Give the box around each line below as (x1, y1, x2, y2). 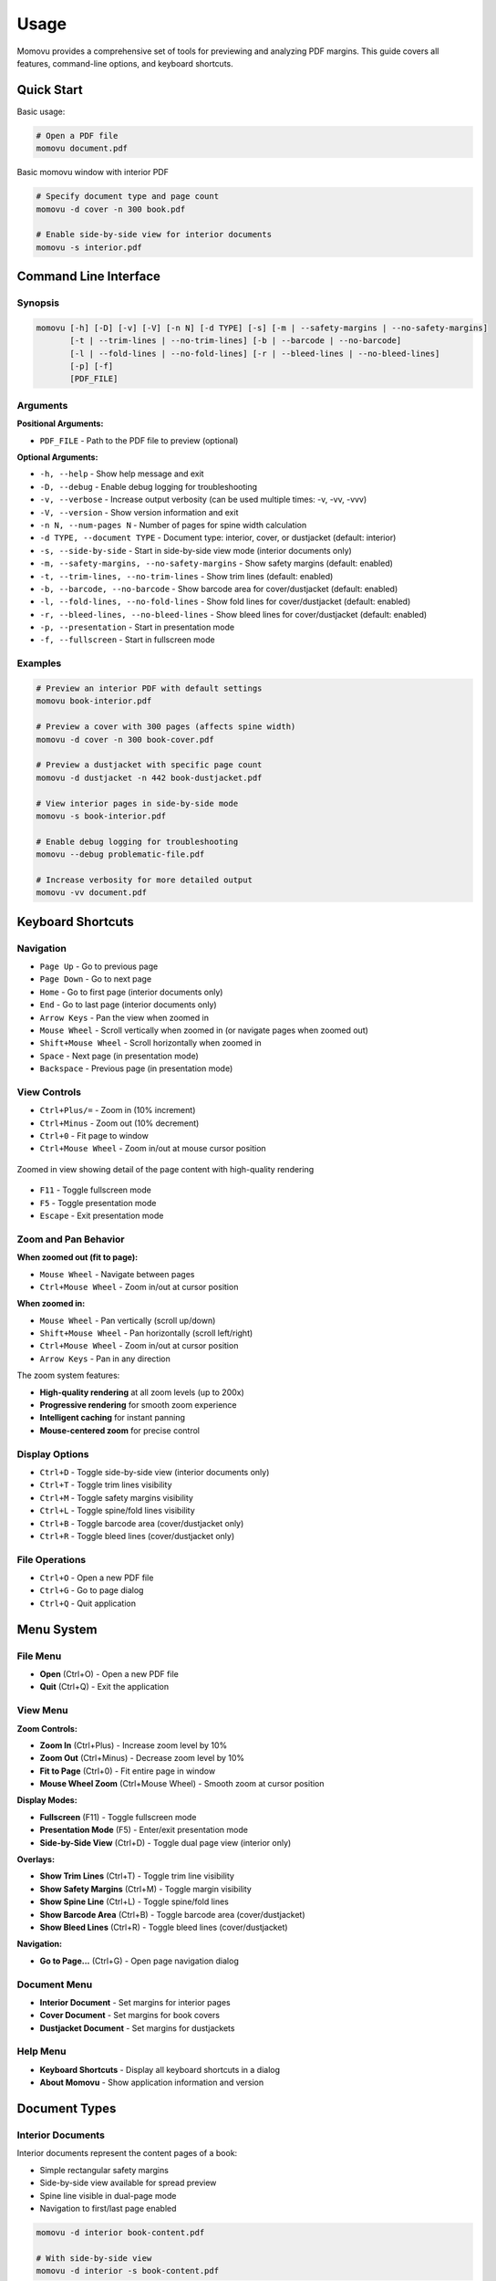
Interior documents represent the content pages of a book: (16, 2148, 238, 2159)
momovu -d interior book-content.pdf (36, 2227, 205, 2237)
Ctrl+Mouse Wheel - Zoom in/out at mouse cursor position (39, 1143, 266, 1154)
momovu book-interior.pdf (36, 696, 152, 706)
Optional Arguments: (16, 452, 98, 463)
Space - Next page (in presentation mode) (39, 1050, 200, 1061)
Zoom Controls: (16, 1723, 77, 1734)
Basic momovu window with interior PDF (16, 167, 169, 178)
